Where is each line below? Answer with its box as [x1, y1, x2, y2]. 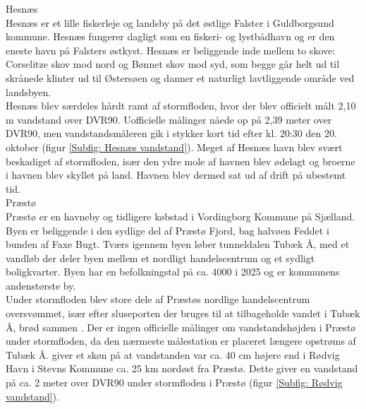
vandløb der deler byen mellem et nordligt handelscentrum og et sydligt [6, 250, 315, 265]
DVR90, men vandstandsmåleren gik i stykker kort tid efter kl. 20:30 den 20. [6, 126, 337, 141]
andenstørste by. [6, 278, 76, 292]
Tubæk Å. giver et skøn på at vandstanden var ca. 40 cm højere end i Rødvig [6, 347, 340, 362]
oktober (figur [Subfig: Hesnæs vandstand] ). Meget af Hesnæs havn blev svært [6, 139, 343, 154]
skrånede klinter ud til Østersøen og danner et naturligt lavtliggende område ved [6, 70, 355, 85]
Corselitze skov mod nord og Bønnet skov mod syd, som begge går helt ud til [6, 57, 340, 71]
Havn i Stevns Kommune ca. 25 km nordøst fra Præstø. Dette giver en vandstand [6, 361, 358, 376]
